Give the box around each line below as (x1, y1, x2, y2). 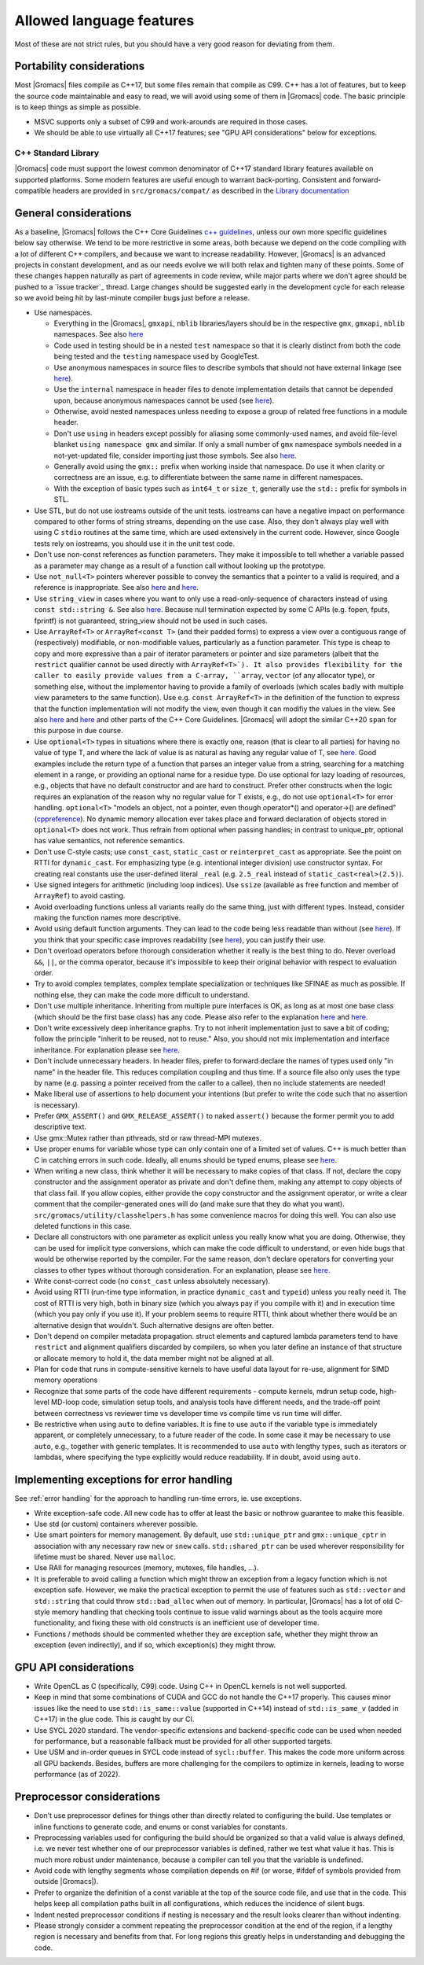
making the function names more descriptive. (34, 913, 181, 923)
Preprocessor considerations (14, 1790, 161, 1804)
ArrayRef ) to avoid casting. (34, 891, 126, 901)
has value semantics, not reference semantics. (34, 836, 185, 846)
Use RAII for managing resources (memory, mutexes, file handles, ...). (34, 1563, 259, 1572)
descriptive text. (34, 1122, 86, 1132)
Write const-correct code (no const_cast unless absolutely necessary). (34, 1276, 271, 1285)
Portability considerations (14, 60, 145, 73)
